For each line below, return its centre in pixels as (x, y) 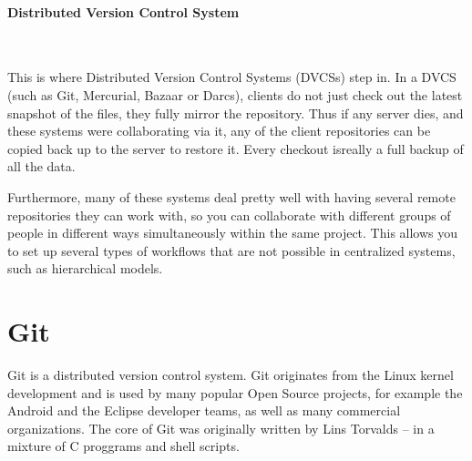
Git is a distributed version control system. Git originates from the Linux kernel (231, 375)
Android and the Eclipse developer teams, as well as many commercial (204, 410)
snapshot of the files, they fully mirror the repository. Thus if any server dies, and (236, 113)
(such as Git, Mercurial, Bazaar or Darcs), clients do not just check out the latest (235, 94)
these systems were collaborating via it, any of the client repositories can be (219, 131)
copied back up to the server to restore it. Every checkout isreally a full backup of (236, 148)
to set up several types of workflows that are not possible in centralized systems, (231, 250)
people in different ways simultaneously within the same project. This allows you (233, 233)
